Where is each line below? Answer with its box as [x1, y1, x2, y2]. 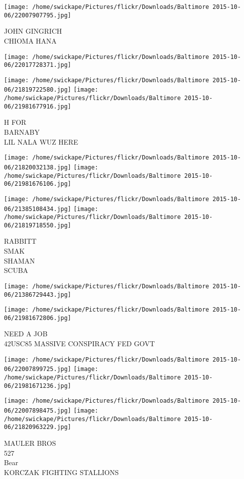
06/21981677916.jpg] [4, 103, 72, 110]
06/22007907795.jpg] [4, 11, 72, 19]
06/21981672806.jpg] [4, 314, 72, 321]
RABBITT [4, 236, 37, 246]
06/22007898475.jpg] [4, 407, 72, 414]
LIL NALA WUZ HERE [4, 136, 79, 147]
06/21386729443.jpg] [4, 291, 72, 298]
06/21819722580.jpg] [4, 86, 72, 94]
